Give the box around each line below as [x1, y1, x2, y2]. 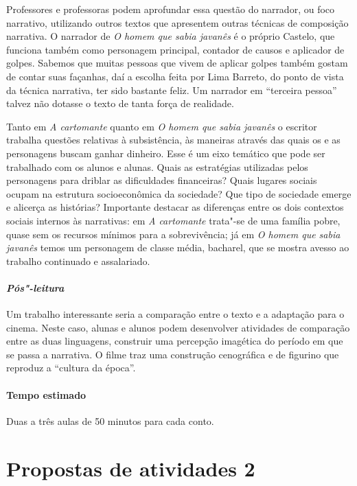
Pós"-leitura [6, 280, 65, 294]
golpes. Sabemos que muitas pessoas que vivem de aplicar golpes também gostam [6, 56, 348, 70]
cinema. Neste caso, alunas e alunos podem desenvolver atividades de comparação [6, 320, 350, 334]
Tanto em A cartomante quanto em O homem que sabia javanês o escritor [6, 119, 317, 133]
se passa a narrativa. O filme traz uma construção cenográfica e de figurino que [6, 347, 339, 361]
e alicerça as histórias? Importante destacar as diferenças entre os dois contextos [6, 200, 344, 214]
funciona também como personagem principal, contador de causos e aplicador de [6, 42, 345, 56]
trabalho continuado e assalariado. [6, 253, 150, 268]
